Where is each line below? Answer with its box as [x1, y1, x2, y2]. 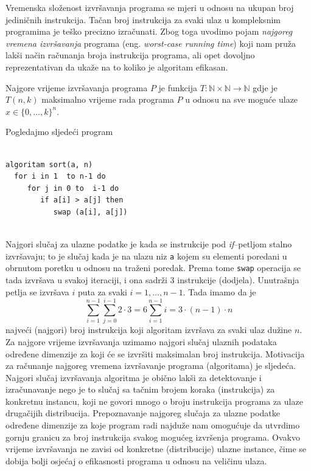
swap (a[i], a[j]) [53, 207, 128, 216]
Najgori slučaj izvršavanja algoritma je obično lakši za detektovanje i [5, 371, 262, 383]
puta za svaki [77, 285, 127, 298]
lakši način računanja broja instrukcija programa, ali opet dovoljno [5, 49, 255, 61]
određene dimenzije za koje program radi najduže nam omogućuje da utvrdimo [5, 419, 300, 431]
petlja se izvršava [5, 285, 69, 298]
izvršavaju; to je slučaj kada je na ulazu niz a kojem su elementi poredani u [5, 249, 287, 262]
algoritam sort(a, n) [5, 160, 93, 169]
